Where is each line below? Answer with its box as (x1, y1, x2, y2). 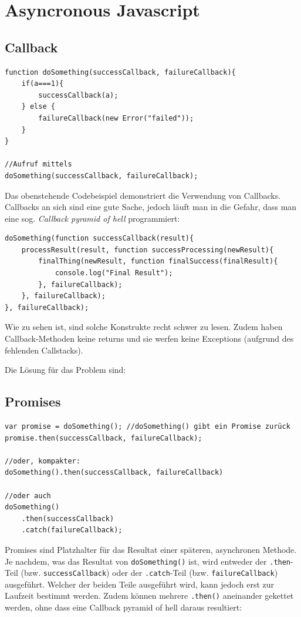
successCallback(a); (38, 91, 119, 99)
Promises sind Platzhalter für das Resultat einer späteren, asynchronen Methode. (5, 543, 297, 555)
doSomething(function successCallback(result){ (5, 234, 194, 243)
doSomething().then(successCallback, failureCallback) (5, 468, 224, 477)
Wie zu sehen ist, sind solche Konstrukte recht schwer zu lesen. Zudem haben (5, 321, 283, 333)
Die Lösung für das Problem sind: (5, 363, 126, 376)
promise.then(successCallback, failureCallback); (5, 433, 202, 442)
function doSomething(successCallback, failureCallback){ (5, 68, 236, 76)
